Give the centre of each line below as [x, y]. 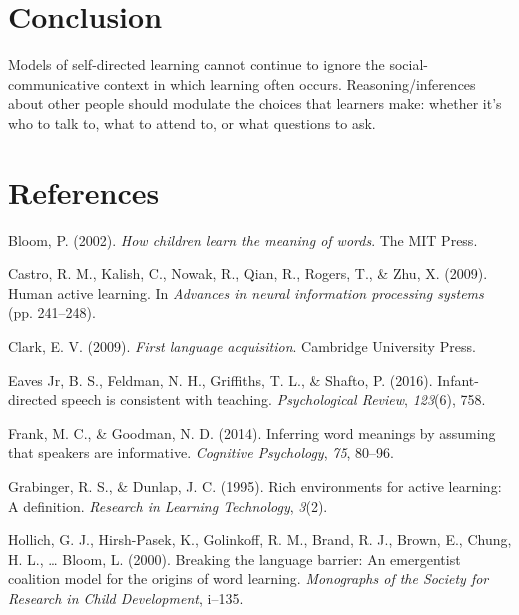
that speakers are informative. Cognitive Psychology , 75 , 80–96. [201, 452]
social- [408, 64]
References [84, 191]
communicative [54, 83]
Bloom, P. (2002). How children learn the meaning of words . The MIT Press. [243, 239]
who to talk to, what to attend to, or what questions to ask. [192, 122]
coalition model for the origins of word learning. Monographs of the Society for [248, 578]
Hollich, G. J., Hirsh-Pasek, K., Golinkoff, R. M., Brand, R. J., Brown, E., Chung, [260, 539]
